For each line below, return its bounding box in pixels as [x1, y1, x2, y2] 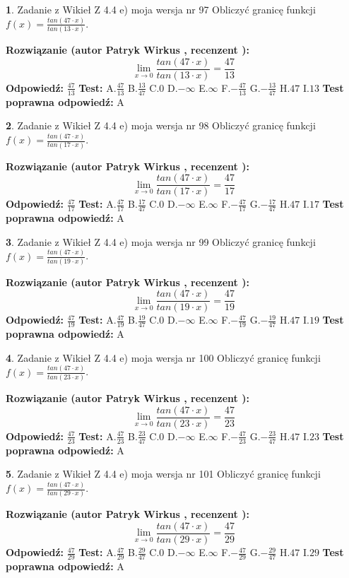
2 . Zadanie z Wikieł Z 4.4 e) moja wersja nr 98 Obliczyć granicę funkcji [6, 118, 316, 133]
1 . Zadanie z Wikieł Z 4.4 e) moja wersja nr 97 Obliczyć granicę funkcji [6, 2, 316, 16]
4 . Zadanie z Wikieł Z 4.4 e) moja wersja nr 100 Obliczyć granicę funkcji [6, 350, 321, 365]
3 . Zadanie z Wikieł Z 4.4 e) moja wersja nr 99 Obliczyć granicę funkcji [6, 234, 316, 249]
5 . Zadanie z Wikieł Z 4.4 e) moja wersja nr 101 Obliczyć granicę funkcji [6, 466, 321, 481]
